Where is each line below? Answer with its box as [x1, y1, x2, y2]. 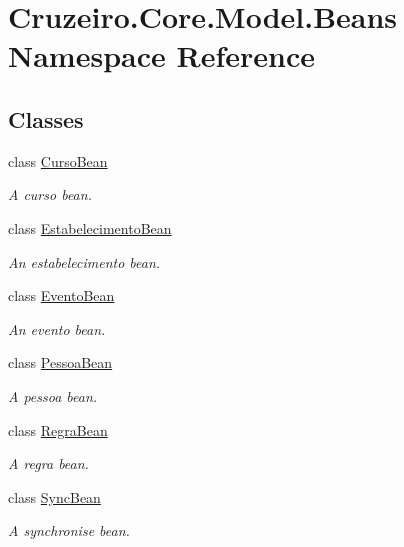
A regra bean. [8, 453, 89, 474]
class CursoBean [8, 150, 108, 171]
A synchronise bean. [8, 520, 130, 541]
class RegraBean [8, 419, 108, 440]
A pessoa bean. [8, 385, 98, 406]
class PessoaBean [8, 352, 113, 373]
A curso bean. [8, 184, 92, 205]
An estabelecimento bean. [8, 251, 161, 272]
